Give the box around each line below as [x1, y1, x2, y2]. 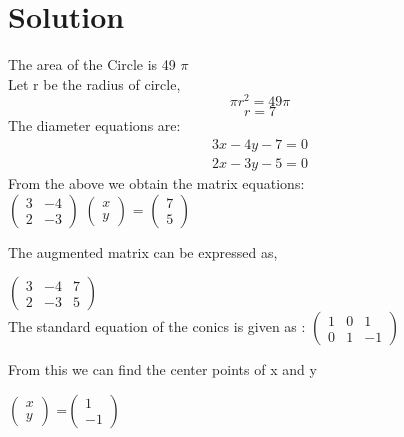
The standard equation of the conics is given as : [8, 316, 306, 337]
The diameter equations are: [8, 115, 181, 136]
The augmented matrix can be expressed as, [8, 241, 278, 262]
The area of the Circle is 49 [8, 54, 176, 75]
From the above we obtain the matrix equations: [8, 173, 305, 194]
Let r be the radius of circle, [8, 73, 181, 94]
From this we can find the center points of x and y [8, 359, 317, 380]
